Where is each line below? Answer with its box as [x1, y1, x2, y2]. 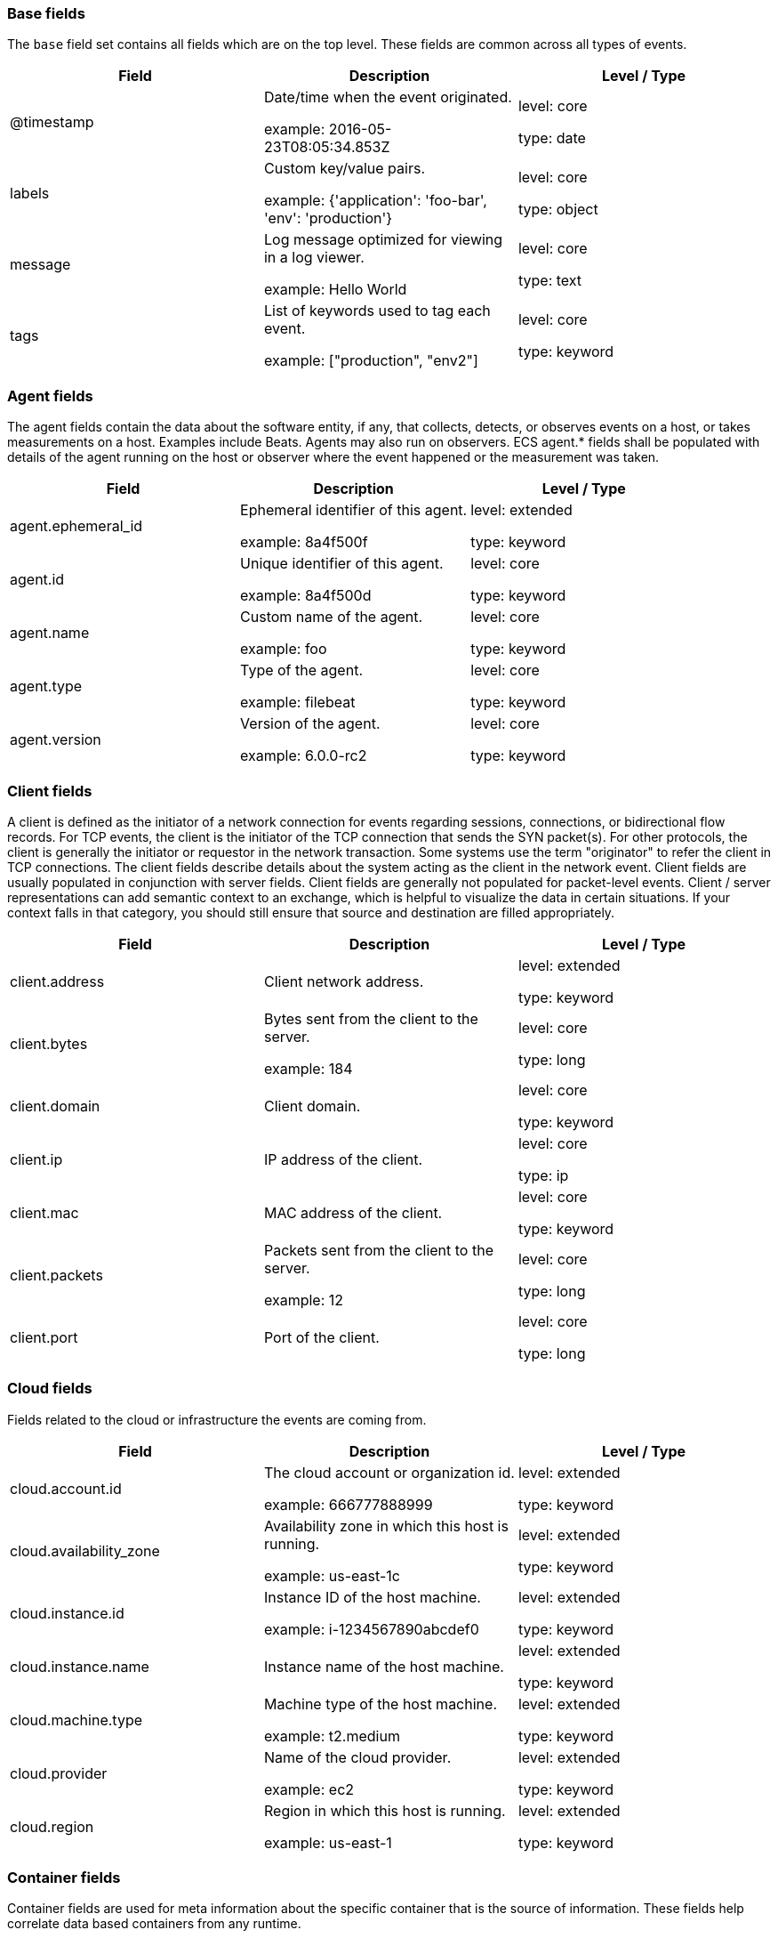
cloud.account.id [10, 1479, 122, 1498]
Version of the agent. [240, 715, 381, 733]
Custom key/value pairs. [263, 159, 426, 178]
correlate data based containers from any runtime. [7, 1916, 301, 1932]
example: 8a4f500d [240, 586, 372, 605]
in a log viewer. [263, 248, 365, 267]
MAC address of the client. [263, 1203, 443, 1222]
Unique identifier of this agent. [240, 554, 444, 573]
